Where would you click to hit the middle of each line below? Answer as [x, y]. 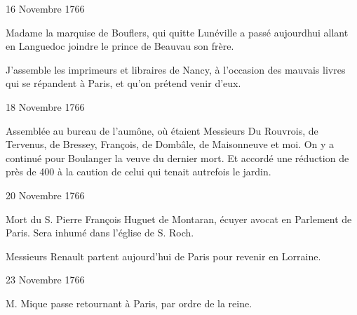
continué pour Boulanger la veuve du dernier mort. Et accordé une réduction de [177, 157]
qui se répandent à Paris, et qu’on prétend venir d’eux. [123, 83]
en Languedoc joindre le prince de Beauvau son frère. [120, 46]
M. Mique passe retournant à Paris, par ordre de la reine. [129, 303]
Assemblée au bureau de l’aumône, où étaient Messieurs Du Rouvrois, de [162, 130]
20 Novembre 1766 [45, 195]
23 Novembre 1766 [45, 280]
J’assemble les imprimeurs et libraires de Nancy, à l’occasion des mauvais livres [176, 69]
